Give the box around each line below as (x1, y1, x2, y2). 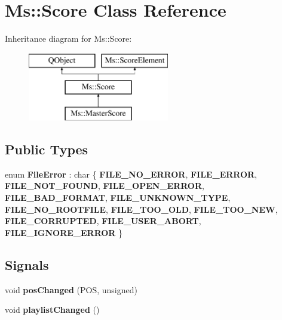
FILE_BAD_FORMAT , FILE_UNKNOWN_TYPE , (5, 191, 231, 204)
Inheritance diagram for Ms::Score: (5, 32, 132, 45)
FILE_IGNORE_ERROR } (5, 226, 123, 238)
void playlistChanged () (5, 303, 100, 316)
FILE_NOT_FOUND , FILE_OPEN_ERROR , (5, 179, 204, 192)
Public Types (5, 140, 88, 159)
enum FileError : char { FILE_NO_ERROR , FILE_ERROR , (5, 167, 258, 180)
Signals (5, 255, 49, 274)
